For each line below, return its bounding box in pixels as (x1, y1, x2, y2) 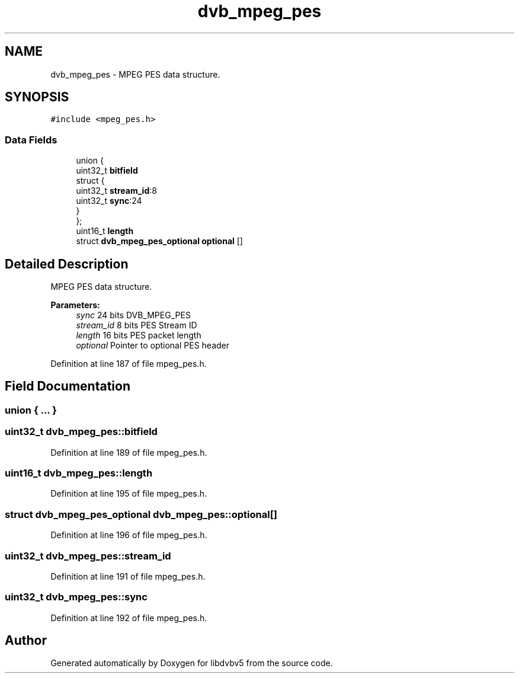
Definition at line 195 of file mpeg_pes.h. (50, 488, 207, 499)
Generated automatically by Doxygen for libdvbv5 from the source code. (50, 658, 333, 669)
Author (5, 633, 47, 648)
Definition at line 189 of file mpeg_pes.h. (50, 447, 207, 458)
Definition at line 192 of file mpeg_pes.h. (50, 612, 207, 623)
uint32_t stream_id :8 (76, 186, 157, 196)
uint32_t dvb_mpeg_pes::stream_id (5, 549, 171, 562)
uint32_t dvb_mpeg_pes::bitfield (5, 426, 158, 438)
